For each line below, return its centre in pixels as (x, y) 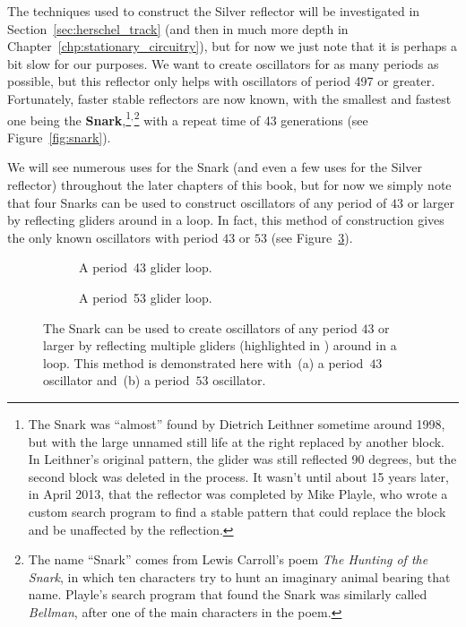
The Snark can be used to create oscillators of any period (200, 327)
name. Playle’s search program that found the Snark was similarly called (228, 594)
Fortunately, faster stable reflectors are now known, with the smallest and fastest (229, 98)
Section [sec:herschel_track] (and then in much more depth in (178, 28)
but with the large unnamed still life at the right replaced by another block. (237, 441)
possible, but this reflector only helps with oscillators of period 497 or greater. (221, 81)
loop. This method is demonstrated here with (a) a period (203, 362)
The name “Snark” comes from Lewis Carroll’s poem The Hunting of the (228, 559)
